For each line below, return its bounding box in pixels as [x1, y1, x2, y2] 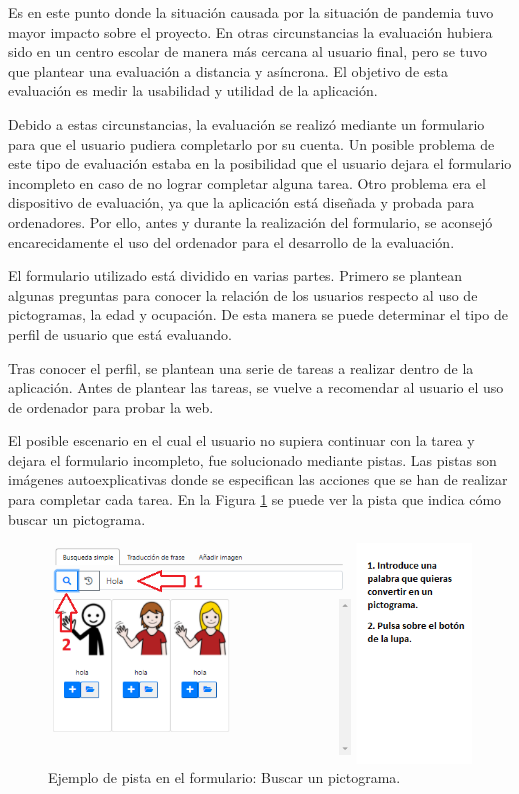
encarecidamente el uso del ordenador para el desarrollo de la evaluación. [8, 231, 455, 252]
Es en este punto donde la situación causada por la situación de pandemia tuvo [8, 2, 494, 22]
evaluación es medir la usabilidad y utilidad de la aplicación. [8, 80, 378, 101]
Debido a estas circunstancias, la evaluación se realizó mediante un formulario [8, 113, 485, 134]
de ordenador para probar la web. [8, 396, 214, 417]
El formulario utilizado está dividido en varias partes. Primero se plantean [8, 265, 463, 286]
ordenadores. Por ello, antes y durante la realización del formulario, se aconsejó [8, 211, 493, 232]
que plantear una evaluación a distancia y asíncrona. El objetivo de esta [8, 60, 448, 81]
